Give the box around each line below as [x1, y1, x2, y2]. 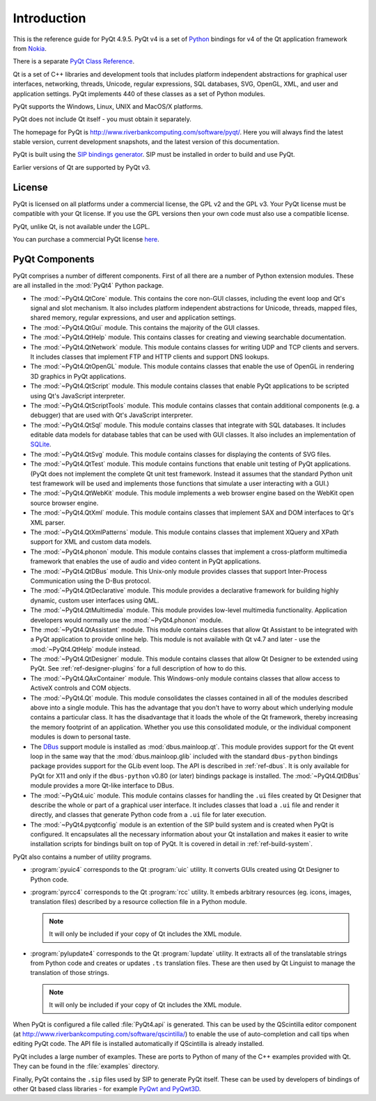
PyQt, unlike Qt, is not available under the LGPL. [13, 222, 150, 231]
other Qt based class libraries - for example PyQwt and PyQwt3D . [13, 1084, 201, 1093]
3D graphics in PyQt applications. [30, 372, 127, 380]
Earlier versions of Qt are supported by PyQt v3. [13, 163, 151, 171]
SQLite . [30, 440, 52, 448]
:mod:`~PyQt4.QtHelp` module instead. [30, 645, 142, 653]
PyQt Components [13, 253, 95, 265]
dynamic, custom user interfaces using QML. [30, 596, 159, 604]
